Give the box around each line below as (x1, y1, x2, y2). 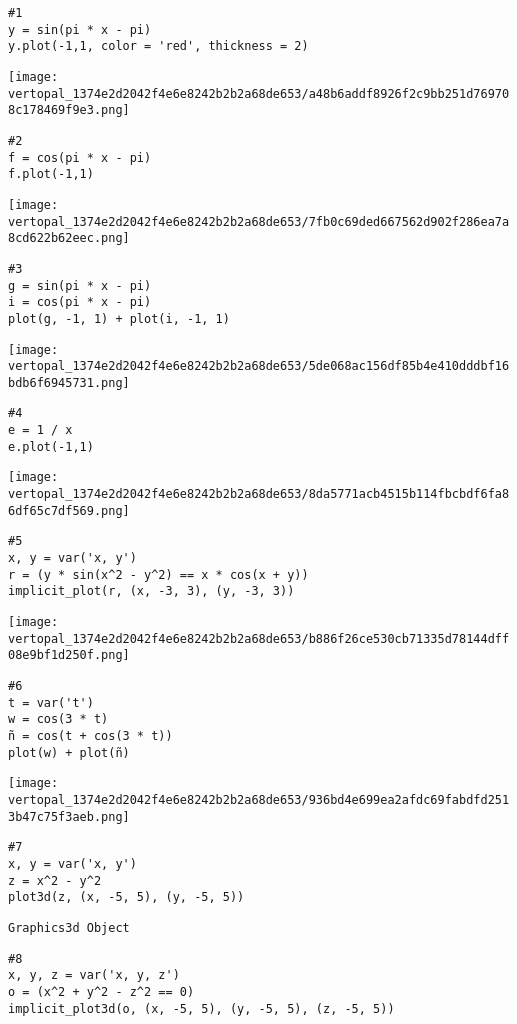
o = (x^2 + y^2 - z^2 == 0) (8, 984, 195, 999)
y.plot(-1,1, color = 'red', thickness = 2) (8, 39, 309, 54)
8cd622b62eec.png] (8, 231, 130, 246)
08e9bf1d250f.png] (8, 648, 130, 663)
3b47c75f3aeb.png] (8, 809, 130, 824)
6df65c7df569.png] (8, 503, 130, 518)
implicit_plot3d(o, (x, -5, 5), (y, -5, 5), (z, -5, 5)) (8, 1001, 395, 1016)
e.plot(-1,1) (8, 439, 94, 454)
